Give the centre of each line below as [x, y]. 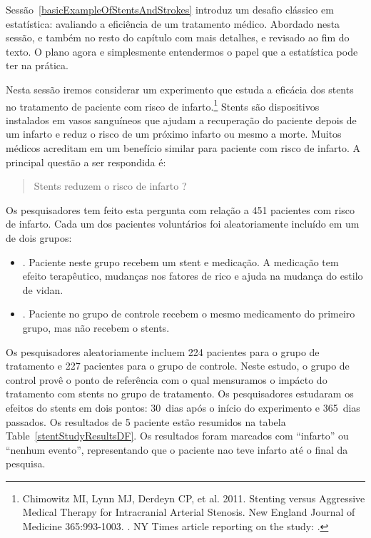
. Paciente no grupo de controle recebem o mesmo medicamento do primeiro [189, 314]
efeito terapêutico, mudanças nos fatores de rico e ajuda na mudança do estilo [193, 276]
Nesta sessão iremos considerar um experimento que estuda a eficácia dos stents [180, 89]
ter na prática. [37, 65]
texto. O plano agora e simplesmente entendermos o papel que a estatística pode [182, 51]
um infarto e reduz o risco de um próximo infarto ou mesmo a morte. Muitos [174, 134]
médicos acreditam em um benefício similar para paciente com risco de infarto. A [183, 148]
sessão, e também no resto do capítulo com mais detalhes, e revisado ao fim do [178, 37]
